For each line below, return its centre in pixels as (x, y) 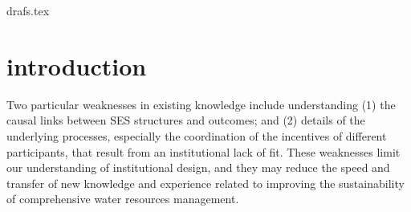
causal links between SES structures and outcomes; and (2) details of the (186, 120)
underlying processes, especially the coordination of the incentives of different (197, 135)
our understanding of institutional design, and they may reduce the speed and (198, 167)
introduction (77, 65)
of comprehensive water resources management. (123, 199)
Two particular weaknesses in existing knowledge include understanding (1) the (201, 104)
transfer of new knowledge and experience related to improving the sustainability (205, 183)
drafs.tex (28, 10)
